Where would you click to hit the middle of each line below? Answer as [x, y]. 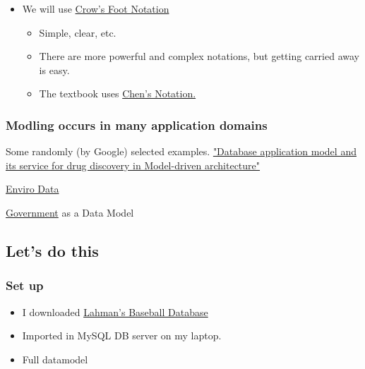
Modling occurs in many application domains [137, 125]
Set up [25, 285]
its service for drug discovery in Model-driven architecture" [133, 165]
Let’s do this [52, 250]
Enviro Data [32, 189]
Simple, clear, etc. [78, 32]
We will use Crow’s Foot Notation [96, 8]
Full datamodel [55, 359]
